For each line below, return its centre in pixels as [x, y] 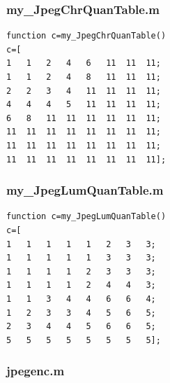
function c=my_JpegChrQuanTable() [86, 36]
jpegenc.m [36, 371]
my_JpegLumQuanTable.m [85, 190]
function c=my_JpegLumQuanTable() [86, 217]
